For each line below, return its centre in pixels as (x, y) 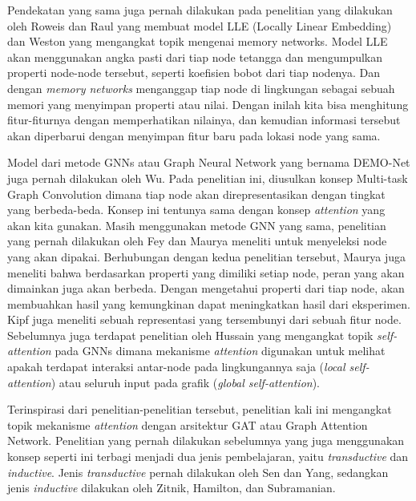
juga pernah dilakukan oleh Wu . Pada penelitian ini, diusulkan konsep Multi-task (208, 178)
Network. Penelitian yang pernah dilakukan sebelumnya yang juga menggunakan (206, 440)
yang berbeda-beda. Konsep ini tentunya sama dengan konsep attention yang (196, 210)
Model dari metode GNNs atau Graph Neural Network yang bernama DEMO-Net (209, 162)
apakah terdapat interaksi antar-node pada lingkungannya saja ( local (176, 367)
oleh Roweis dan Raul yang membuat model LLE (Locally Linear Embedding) (200, 25)
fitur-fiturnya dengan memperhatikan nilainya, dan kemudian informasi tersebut (204, 120)
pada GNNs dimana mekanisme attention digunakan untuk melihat (220, 351)
